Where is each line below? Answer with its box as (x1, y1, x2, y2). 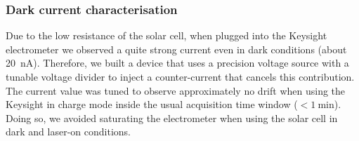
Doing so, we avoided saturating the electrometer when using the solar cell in (6, 110, 338, 125)
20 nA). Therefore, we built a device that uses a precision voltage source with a (6, 55, 349, 70)
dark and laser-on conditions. (6, 124, 131, 139)
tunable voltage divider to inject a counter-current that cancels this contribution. (6, 69, 355, 83)
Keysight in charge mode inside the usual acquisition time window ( (6, 97, 298, 112)
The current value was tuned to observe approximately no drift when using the (6, 83, 346, 98)
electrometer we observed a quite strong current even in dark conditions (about (6, 41, 347, 56)
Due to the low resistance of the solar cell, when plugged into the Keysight (6, 28, 327, 43)
